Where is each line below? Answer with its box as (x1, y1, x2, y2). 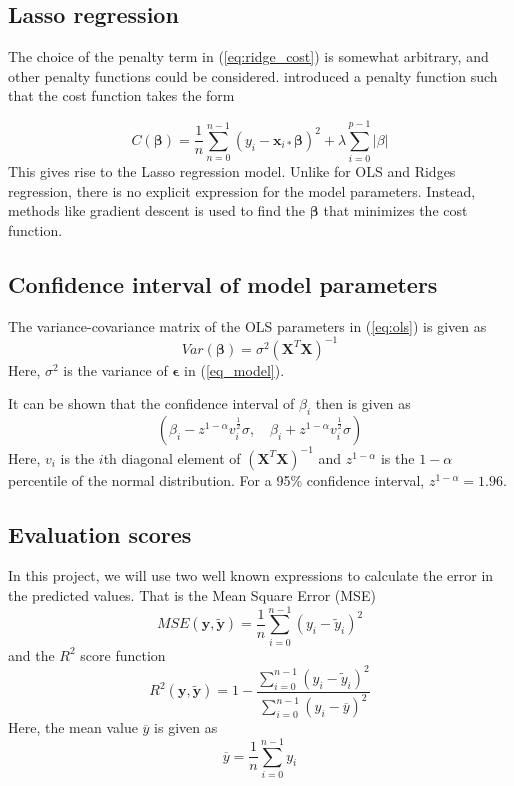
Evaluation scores (8, 518, 192, 549)
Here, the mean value (8, 717, 138, 738)
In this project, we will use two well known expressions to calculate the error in (8, 565, 494, 586)
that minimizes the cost (323, 200, 468, 221)
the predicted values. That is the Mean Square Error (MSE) (8, 585, 376, 606)
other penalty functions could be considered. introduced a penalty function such (8, 65, 498, 86)
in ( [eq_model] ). (184, 359, 285, 380)
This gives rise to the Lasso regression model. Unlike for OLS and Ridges (8, 161, 456, 182)
